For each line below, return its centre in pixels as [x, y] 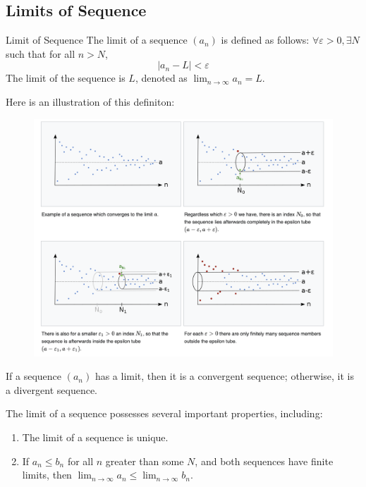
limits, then [47, 475]
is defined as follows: [265, 40]
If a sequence [34, 376]
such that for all [41, 53]
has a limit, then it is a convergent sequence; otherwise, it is [225, 376]
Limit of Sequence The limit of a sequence [97, 40]
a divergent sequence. [51, 389]
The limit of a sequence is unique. [95, 437]
